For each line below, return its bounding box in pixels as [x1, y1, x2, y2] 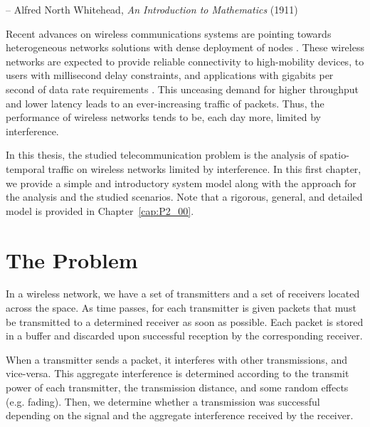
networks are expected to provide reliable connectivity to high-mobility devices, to [6, 53, 364, 68]
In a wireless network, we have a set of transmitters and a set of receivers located [6, 286, 360, 301]
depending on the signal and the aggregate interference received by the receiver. [6, 408, 354, 423]
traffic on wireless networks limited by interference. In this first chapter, [48, 161, 361, 176]
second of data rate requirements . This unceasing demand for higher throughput [6, 81, 359, 96]
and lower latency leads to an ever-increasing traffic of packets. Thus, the [6, 95, 324, 110]
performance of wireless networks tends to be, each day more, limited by [6, 110, 322, 125]
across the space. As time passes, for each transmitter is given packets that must [6, 300, 356, 315]
